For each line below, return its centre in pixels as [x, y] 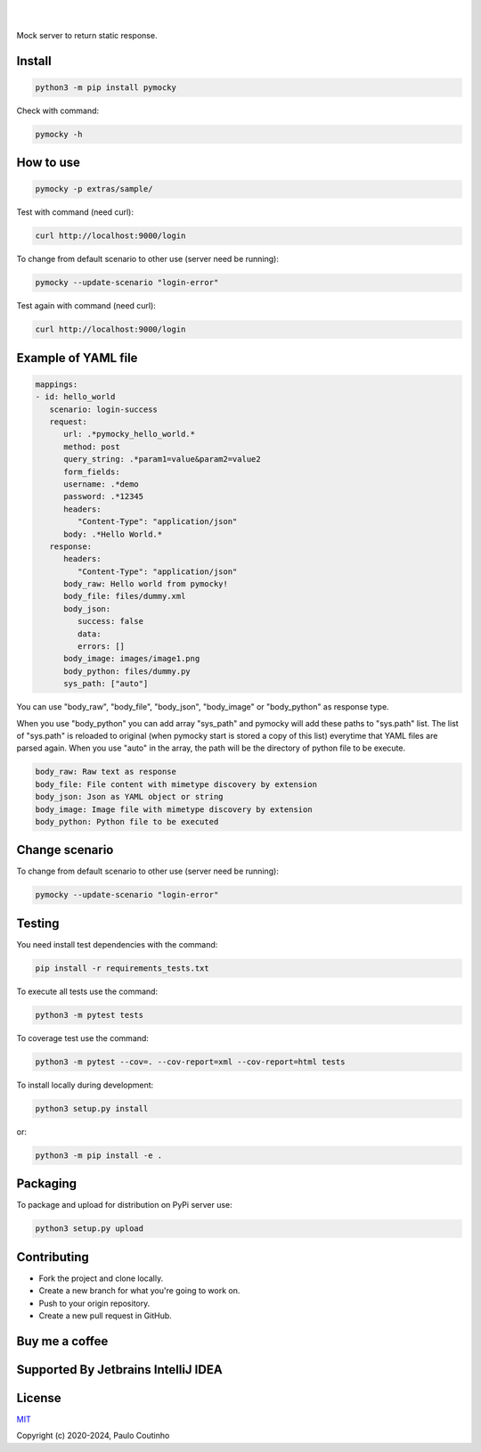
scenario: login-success [103, 409]
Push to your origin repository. [94, 1303]
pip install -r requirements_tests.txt [122, 968]
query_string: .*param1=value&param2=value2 [163, 459]
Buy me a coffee [62, 1341]
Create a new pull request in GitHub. [106, 1316]
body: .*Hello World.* [113, 534]
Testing [38, 923]
